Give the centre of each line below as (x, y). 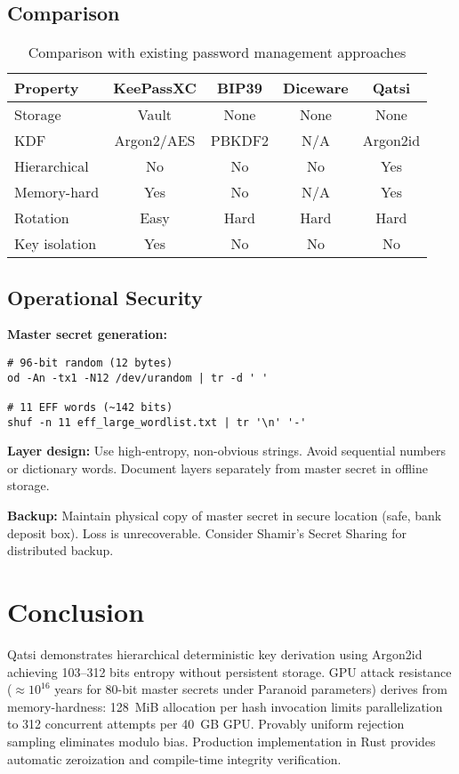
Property (47, 88)
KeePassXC (155, 88)
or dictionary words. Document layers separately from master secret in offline (217, 468)
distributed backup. (60, 550)
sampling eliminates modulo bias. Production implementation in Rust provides (221, 741)
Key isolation (56, 244)
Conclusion (76, 612)
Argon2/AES (155, 141)
